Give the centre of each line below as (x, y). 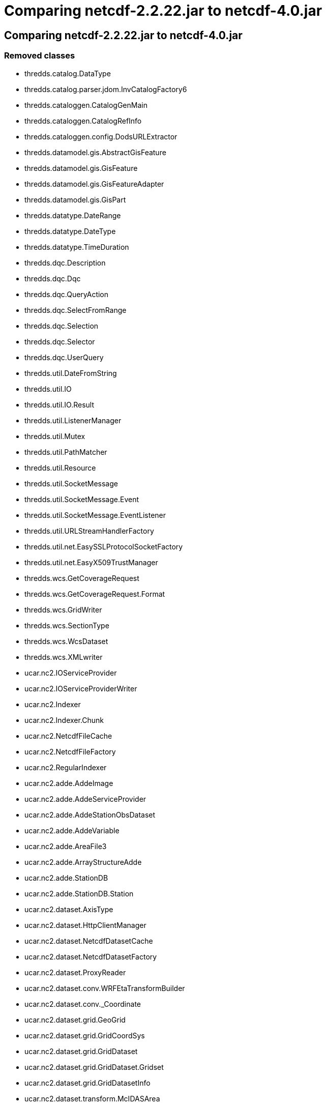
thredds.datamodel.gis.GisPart (75, 199)
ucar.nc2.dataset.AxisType (69, 909)
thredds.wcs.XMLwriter (64, 657)
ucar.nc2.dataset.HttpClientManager (85, 925)
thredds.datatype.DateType (70, 231)
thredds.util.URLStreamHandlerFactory (89, 531)
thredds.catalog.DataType (68, 73)
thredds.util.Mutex (55, 436)
